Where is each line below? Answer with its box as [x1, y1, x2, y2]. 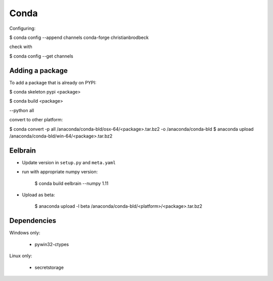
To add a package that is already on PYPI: [9, 79, 97, 85]
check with [9, 43, 32, 50]
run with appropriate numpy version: [22, 169, 98, 175]
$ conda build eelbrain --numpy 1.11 [34, 180, 109, 186]
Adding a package [9, 66, 68, 75]
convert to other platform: [9, 117, 63, 123]
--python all [9, 107, 34, 113]
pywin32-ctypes [34, 241, 69, 247]
